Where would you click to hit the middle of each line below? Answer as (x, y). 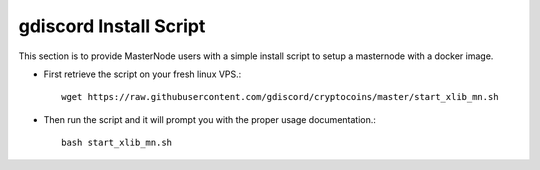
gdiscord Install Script (112, 26)
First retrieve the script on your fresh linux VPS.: (142, 74)
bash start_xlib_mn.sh (117, 143)
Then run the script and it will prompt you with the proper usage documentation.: (210, 119)
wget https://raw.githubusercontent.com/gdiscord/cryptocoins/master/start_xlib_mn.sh (280, 97)
